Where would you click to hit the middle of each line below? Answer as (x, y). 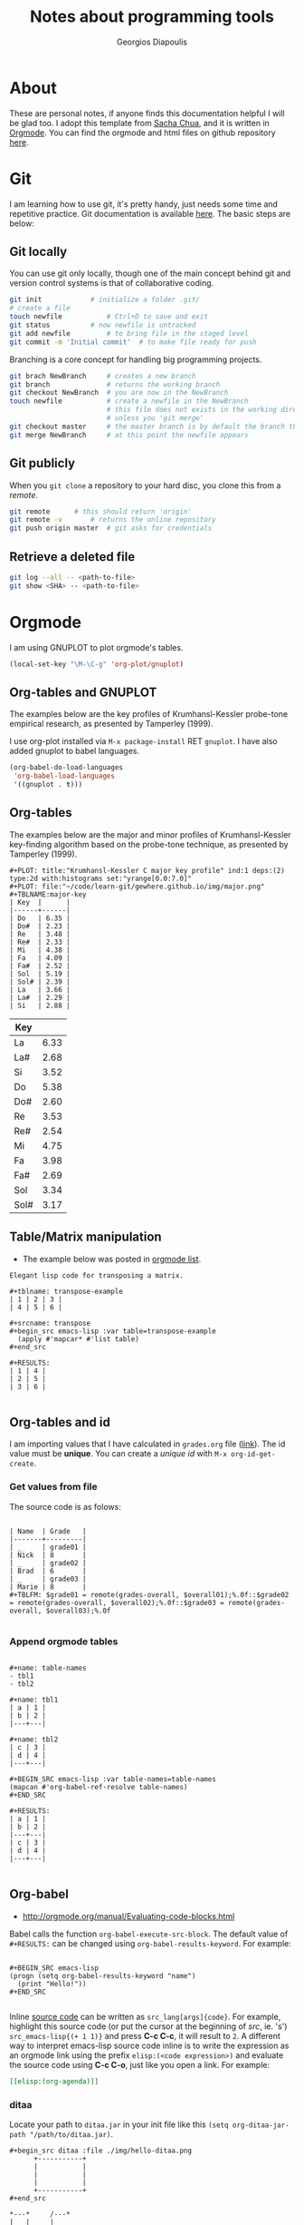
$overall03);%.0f (78, 1611)
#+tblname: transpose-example (66, 1291)
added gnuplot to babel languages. (75, 751)
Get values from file (53, 1487)
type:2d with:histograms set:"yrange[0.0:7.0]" (101, 878)
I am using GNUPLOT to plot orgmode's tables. (96, 647)
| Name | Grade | (48, 1531)
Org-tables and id (60, 1422)
